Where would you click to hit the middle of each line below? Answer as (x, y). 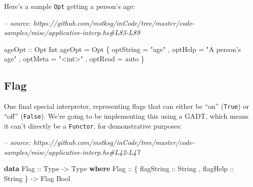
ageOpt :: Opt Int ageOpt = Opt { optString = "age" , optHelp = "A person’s (123, 49)
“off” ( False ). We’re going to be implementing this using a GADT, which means (126, 116)
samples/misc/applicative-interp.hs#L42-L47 (72, 152)
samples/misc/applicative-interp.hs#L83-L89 (72, 32)
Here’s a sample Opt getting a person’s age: (70, 6)
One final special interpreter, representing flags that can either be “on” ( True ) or (127, 106)
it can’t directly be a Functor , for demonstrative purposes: (93, 125)
